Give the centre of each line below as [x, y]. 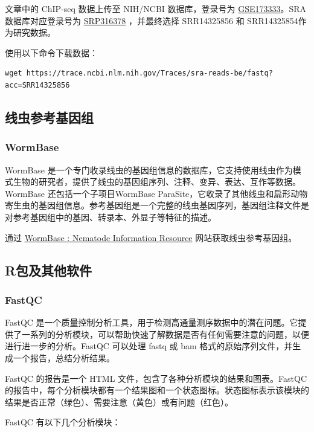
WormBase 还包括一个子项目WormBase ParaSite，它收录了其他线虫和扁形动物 [156, 193]
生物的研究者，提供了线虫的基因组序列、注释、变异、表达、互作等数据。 [157, 182]
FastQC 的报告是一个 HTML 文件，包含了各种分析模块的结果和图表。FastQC [156, 378]
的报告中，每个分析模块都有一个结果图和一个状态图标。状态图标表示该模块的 [157, 390]
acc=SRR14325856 [37, 85]
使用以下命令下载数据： [51, 52]
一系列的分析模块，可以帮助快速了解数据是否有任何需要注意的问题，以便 [165, 334]
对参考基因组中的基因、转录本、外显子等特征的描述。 [111, 217]
